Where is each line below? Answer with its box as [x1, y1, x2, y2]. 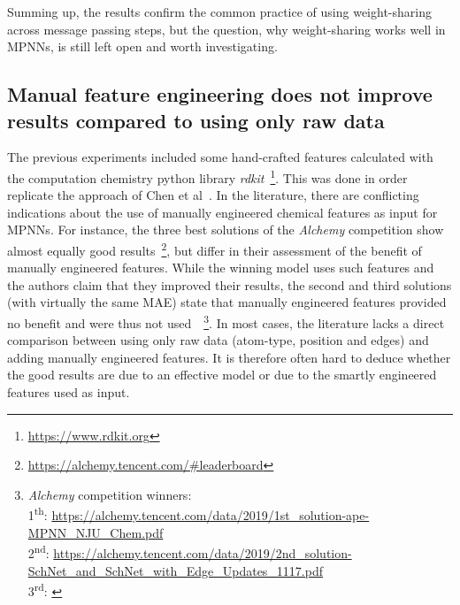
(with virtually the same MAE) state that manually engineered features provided [7, 293, 447, 311]
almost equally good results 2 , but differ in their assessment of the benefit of [7, 239, 422, 259]
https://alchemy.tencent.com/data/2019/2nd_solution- [53, 543, 352, 562]
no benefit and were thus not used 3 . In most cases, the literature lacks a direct [7, 311, 445, 332]
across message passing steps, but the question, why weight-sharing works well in [7, 19, 446, 38]
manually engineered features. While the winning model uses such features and [7, 258, 434, 277]
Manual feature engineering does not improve [7, 80, 433, 108]
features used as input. [7, 383, 130, 402]
